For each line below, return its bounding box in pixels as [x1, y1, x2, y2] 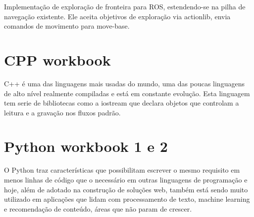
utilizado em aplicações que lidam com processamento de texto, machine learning [4, 194, 250, 204]
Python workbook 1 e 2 [4, 136, 168, 156]
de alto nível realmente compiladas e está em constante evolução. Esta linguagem [4, 88, 250, 98]
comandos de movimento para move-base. [4, 21, 130, 31]
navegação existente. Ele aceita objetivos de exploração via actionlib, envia [4, 11, 231, 21]
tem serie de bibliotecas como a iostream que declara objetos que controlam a [4, 98, 239, 108]
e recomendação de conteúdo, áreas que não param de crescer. [4, 203, 192, 214]
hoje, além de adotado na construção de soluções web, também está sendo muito [4, 184, 248, 194]
